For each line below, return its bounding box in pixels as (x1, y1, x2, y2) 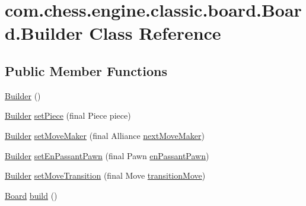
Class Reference (89, 21, 221, 45)
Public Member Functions (5, 61, 167, 80)
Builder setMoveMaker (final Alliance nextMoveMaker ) (5, 129, 205, 141)
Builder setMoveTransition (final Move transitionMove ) (5, 169, 206, 182)
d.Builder (5, 21, 83, 45)
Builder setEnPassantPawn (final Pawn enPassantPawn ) (5, 149, 209, 161)
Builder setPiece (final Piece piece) (5, 109, 131, 122)
